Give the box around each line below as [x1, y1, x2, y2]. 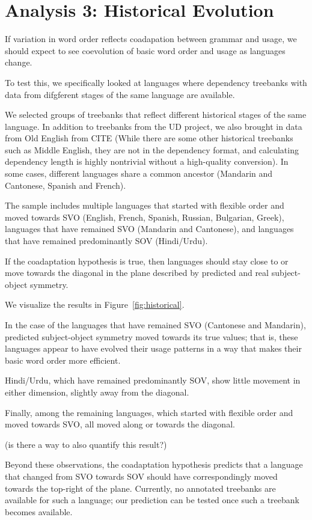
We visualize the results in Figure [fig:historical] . [5, 298, 185, 311]
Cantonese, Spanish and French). [5, 179, 126, 191]
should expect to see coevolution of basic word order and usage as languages [5, 44, 286, 57]
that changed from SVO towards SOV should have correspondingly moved [5, 470, 278, 482]
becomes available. [5, 505, 73, 518]
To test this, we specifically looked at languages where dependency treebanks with [5, 76, 307, 88]
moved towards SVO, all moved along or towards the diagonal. [5, 418, 235, 430]
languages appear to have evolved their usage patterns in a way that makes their [5, 342, 302, 355]
